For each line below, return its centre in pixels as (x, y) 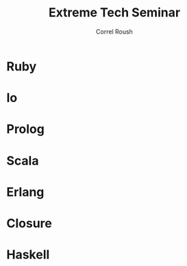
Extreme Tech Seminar (114, 13)
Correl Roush (114, 32)
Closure (29, 223)
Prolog (26, 129)
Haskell (28, 255)
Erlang (25, 192)
